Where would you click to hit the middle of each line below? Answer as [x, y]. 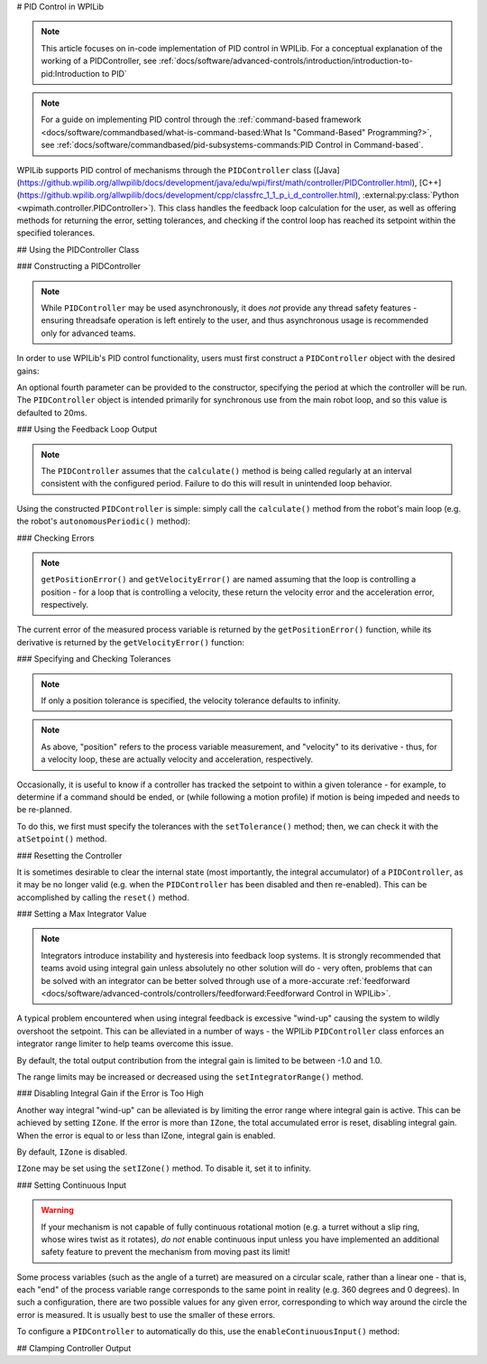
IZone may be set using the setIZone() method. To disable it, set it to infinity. [164, 1168]
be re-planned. [44, 810]
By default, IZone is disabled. [72, 1152]
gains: [28, 371]
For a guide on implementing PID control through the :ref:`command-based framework [201, 120]
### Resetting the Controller [69, 855]
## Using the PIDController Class [78, 249]
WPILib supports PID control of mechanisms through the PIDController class [164, 170]
